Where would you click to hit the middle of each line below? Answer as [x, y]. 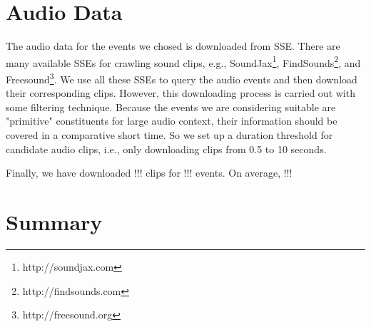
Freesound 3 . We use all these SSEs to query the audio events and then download [182, 78]
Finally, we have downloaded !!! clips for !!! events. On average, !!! [149, 173]
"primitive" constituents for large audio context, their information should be [172, 121]
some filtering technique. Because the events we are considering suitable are [171, 107]
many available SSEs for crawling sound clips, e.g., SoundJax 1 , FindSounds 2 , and [183, 61]
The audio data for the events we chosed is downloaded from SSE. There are [173, 46]
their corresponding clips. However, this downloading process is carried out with [181, 93]
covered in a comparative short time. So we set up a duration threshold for [169, 135]
